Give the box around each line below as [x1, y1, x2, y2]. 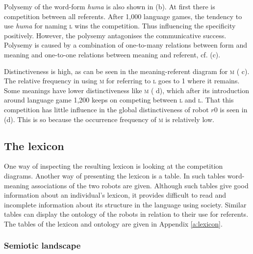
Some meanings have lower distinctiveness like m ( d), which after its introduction [4, 85, 250, 95]
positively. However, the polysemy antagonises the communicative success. [4, 30, 227, 40]
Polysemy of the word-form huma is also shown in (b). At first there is [4, 1, 215, 11]
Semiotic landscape [4, 239, 81, 252]
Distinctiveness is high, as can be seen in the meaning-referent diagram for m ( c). [4, 66, 250, 76]
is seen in [220, 104, 248, 114]
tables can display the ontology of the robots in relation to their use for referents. [4, 209, 249, 219]
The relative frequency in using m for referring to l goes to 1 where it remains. [4, 76, 240, 86]
